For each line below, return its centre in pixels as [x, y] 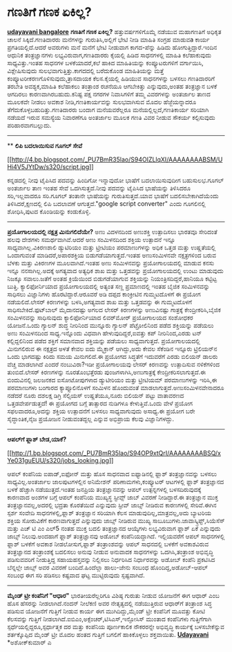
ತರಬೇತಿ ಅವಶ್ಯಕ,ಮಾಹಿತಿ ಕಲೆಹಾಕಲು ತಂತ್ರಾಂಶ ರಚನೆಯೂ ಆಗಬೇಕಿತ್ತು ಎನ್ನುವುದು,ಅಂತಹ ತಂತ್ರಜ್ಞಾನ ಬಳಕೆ [112, 86]
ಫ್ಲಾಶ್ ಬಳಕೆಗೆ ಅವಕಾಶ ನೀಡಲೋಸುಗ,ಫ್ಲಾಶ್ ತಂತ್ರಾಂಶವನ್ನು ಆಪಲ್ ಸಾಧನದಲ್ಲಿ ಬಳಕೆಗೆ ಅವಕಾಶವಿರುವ [108, 544]
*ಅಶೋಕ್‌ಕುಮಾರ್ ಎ [29, 642]
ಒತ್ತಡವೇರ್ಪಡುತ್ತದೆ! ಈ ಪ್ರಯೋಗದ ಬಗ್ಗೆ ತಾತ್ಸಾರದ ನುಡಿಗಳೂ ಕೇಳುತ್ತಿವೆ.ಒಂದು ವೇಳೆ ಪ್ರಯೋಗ [100, 403]
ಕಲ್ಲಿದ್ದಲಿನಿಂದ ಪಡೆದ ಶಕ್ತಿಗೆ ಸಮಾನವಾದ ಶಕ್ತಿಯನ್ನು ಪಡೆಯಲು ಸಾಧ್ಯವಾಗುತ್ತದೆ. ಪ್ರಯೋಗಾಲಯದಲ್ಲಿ [104, 341]
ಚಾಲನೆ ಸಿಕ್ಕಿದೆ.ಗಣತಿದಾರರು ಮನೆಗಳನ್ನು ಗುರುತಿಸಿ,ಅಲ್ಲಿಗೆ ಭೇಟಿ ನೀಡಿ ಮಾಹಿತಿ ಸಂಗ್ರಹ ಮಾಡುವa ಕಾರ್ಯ [108, 39]
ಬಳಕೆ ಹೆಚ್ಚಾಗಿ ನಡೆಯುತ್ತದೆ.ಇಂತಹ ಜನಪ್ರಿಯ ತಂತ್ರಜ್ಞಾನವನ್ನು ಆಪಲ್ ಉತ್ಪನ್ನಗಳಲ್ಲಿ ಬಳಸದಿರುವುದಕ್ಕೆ [104, 489]
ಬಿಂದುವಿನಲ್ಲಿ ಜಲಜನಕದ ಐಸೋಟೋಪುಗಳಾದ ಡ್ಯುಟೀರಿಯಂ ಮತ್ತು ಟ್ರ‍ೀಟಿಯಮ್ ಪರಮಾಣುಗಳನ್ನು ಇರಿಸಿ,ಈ [112, 380]
